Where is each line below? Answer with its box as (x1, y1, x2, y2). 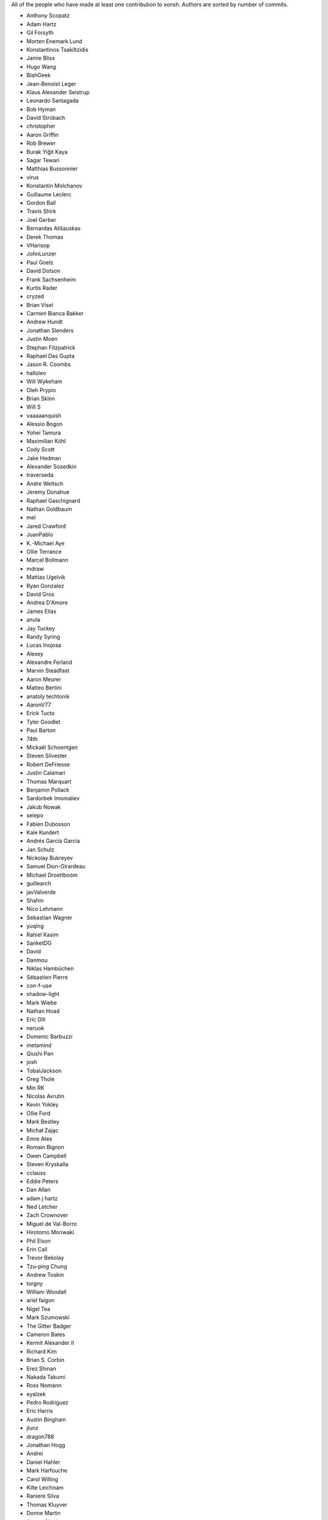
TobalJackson (26, 1067, 62, 1074)
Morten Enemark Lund (26, 37, 83, 45)
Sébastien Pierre (26, 973, 68, 981)
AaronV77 (26, 701, 52, 708)
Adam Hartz (26, 20, 57, 27)
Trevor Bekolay (26, 1254, 64, 1262)
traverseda (26, 471, 54, 478)
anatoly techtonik (26, 693, 70, 700)
